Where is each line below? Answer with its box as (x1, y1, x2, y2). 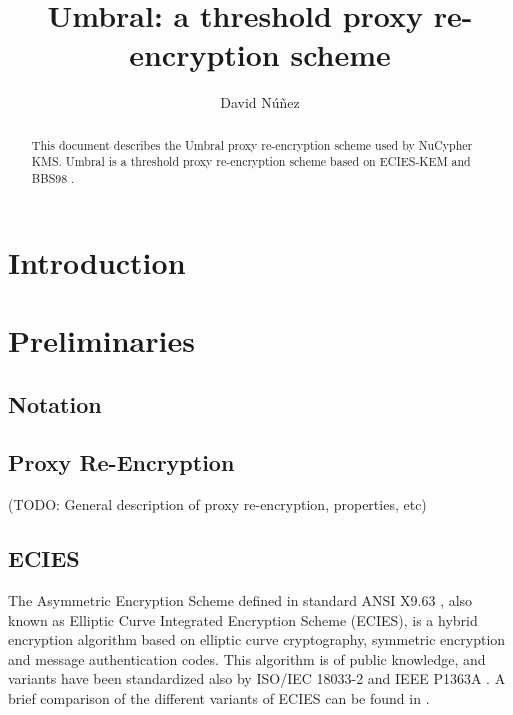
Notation (8, 388, 102, 419)
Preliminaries (8, 320, 195, 361)
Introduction (8, 241, 186, 282)
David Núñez (220, 92, 300, 113)
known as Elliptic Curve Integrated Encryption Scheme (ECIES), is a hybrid (8, 609, 478, 630)
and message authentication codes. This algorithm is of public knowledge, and (8, 648, 486, 669)
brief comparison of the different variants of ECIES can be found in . (8, 687, 430, 708)
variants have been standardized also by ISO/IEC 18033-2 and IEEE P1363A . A (8, 668, 506, 689)
